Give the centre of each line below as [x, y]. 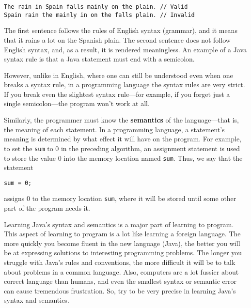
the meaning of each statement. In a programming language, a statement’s [114, 129]
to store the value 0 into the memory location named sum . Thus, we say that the [123, 158]
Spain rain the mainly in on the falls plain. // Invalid [99, 15]
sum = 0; [18, 183]
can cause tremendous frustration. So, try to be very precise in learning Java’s [120, 290]
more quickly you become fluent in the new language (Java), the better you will [122, 243]
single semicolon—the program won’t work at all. [77, 103]
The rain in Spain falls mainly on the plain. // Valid [96, 7]
